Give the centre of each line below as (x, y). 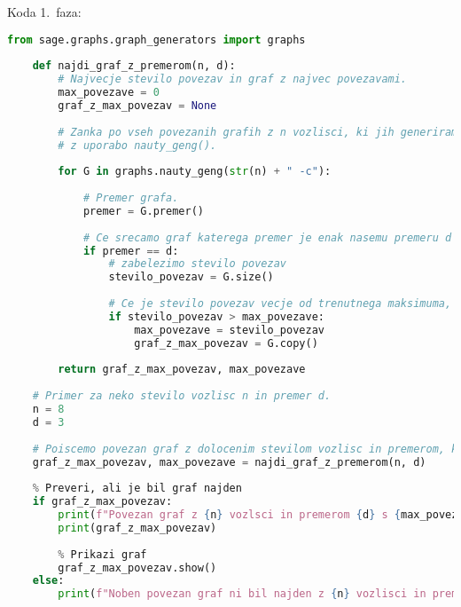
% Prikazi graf (102, 554)
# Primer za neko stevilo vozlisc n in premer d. (182, 396)
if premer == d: (131, 251)
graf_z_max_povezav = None (137, 105)
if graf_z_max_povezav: (102, 502)
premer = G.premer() (143, 211)
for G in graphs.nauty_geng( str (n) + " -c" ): (195, 172)
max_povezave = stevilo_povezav (229, 330)
